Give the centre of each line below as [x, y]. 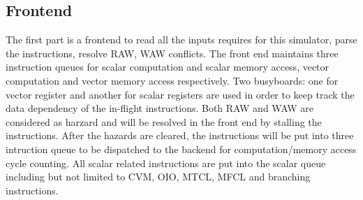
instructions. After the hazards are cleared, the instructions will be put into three [180, 135]
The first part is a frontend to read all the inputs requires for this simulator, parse [181, 40]
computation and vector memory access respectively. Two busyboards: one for [172, 80]
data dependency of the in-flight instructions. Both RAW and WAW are [160, 108]
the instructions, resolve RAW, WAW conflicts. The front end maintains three [172, 53]
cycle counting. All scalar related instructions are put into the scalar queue [166, 163]
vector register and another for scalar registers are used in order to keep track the [180, 94]
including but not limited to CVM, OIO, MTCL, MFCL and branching [158, 177]
